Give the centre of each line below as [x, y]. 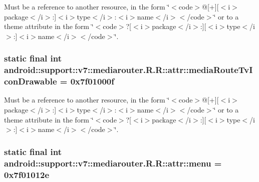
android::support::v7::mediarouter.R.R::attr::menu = [113, 163]
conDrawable [31, 81]
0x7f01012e [27, 174]
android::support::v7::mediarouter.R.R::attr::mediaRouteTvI [128, 70]
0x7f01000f [92, 81]
